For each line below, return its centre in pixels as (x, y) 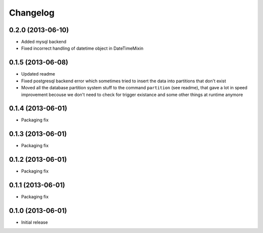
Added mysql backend (44, 42)
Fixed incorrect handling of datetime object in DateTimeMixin (82, 48)
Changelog (32, 13)
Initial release (35, 222)
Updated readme (38, 74)
